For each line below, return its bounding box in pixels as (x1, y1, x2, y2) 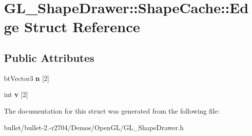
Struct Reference (24, 17, 140, 37)
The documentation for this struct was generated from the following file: (4, 105, 220, 116)
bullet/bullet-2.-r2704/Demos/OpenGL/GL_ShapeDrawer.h (4, 122, 184, 132)
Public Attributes (4, 50, 95, 65)
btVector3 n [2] (4, 73, 50, 83)
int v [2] (4, 89, 28, 99)
